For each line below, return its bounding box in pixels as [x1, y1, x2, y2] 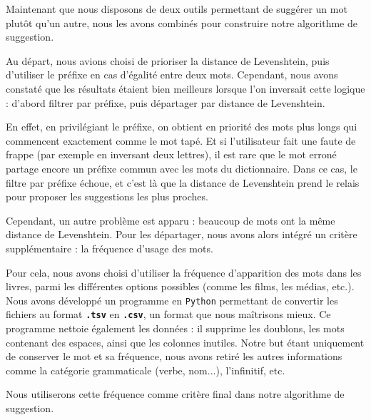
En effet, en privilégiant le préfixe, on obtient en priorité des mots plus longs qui [6, 119, 357, 134]
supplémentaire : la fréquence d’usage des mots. [6, 240, 213, 255]
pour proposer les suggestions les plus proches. [6, 189, 208, 204]
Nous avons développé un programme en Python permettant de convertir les [6, 292, 338, 307]
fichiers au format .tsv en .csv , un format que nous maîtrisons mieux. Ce [6, 307, 331, 322]
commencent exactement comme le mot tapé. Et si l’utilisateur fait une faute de [6, 133, 356, 148]
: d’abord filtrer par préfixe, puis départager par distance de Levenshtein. [6, 95, 325, 110]
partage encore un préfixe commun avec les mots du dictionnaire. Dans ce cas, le [6, 160, 357, 175]
